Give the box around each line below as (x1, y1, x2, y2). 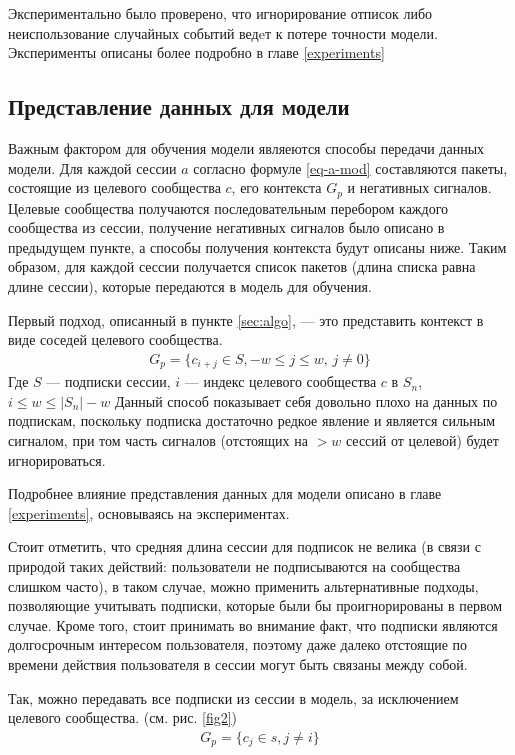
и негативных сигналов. (347, 177, 492, 198)
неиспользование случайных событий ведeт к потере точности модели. (8, 22, 438, 43)
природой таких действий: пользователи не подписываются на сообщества (8, 556, 461, 577)
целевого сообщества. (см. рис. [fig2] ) (8, 707, 238, 728)
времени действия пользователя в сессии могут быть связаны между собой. (8, 653, 468, 674)
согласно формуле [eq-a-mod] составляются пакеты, (193, 157, 508, 178)
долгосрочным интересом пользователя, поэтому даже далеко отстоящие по (8, 634, 468, 655)
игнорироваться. (8, 449, 106, 470)
